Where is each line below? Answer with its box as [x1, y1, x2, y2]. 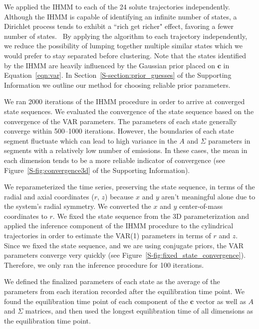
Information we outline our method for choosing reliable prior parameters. [4, 79, 231, 90]
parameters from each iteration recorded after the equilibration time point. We [4, 286, 245, 297]
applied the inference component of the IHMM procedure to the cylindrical [4, 220, 234, 231]
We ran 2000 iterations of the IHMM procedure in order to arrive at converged [4, 96, 245, 107]
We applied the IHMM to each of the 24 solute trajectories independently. [4, 1, 230, 11]
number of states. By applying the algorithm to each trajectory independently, [4, 30, 248, 41]
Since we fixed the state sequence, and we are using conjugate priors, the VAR [4, 240, 244, 250]
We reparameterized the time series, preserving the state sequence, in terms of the [4, 181, 255, 192]
